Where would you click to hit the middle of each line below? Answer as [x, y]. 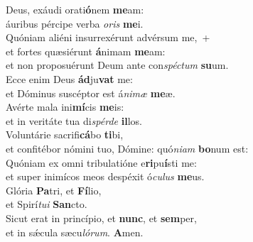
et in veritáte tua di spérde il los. [74, 120]
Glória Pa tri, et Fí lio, [54, 190]
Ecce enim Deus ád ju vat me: [69, 78]
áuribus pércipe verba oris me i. [75, 23]
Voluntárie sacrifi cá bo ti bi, [65, 134]
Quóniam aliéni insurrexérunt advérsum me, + [108, 37]
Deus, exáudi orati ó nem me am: [75, 9]
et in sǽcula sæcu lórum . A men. [75, 232]
